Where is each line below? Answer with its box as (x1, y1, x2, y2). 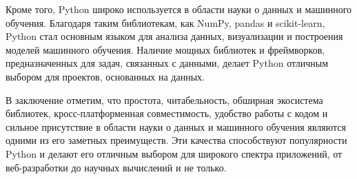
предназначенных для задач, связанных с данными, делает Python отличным (6, 56, 329, 70)
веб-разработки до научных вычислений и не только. (6, 160, 227, 174)
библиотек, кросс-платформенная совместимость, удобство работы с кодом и (6, 106, 328, 120)
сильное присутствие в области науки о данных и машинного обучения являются (6, 119, 346, 134)
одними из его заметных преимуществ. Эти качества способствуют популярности (6, 133, 347, 147)
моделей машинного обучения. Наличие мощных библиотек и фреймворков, (6, 42, 325, 56)
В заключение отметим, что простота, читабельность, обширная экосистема (6, 92, 323, 107)
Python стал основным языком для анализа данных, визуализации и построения (6, 29, 343, 43)
